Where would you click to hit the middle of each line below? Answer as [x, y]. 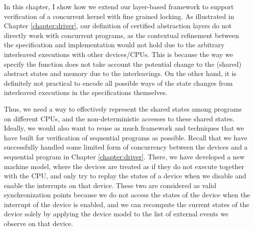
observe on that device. [39, 223]
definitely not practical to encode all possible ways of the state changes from [118, 83]
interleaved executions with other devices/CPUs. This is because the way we [119, 54]
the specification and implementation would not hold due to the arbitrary [114, 45]
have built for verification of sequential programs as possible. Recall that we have [126, 137]
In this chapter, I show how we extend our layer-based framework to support [119, 6]
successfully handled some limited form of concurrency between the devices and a [126, 147]
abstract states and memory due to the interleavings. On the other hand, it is [120, 73]
